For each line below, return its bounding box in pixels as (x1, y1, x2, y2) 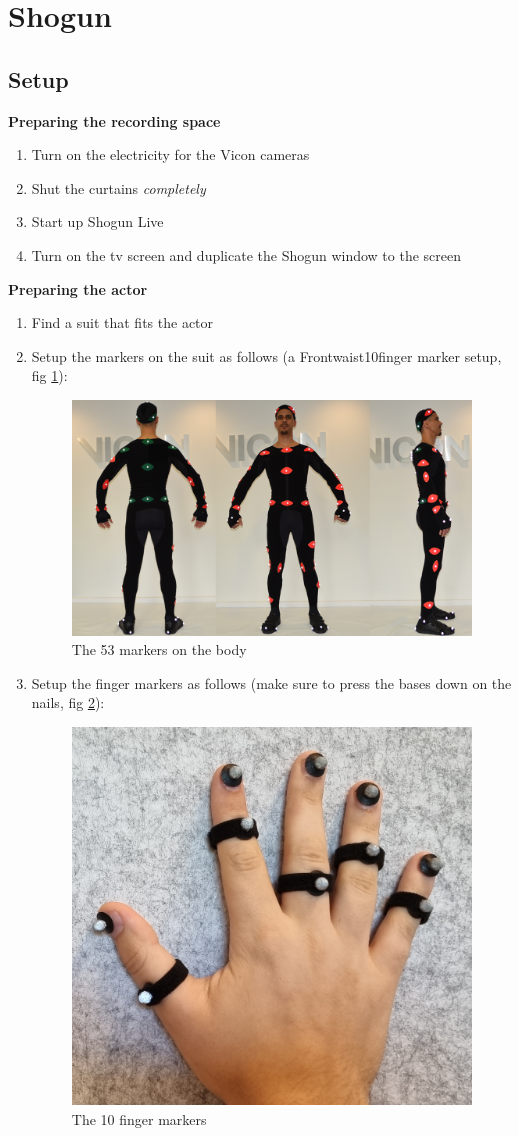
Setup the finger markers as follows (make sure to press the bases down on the (31, 672, 512, 693)
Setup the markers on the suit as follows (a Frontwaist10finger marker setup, (31, 345, 502, 366)
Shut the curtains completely (31, 177, 206, 198)
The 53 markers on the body (71, 639, 247, 660)
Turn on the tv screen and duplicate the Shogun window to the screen (31, 244, 462, 265)
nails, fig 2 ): (31, 692, 105, 713)
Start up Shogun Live (31, 211, 164, 232)
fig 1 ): (31, 365, 68, 386)
